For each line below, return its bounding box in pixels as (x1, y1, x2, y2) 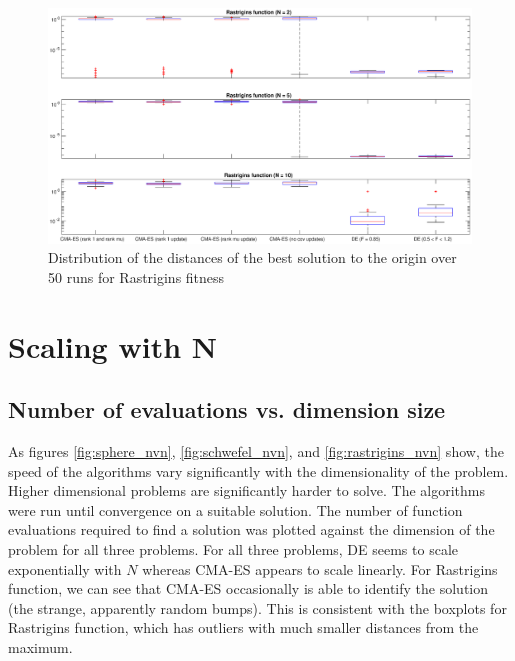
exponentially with (8, 558, 122, 579)
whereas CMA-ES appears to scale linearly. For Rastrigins (142, 558, 498, 579)
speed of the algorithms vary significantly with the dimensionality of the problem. (8, 460, 509, 481)
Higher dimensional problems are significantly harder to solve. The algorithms (8, 480, 486, 501)
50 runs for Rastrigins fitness (48, 266, 225, 287)
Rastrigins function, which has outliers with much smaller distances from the (8, 617, 479, 638)
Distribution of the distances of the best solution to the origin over (48, 247, 457, 268)
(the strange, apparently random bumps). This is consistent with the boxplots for (8, 597, 507, 618)
